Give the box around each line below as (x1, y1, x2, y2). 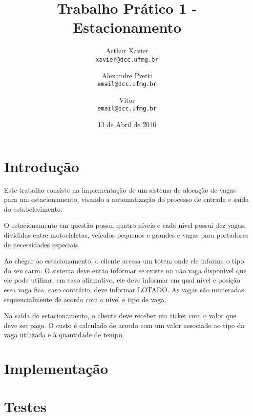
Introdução (4, 156, 79, 176)
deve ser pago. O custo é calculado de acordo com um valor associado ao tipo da (4, 320, 245, 330)
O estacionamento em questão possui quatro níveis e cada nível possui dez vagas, (4, 220, 246, 230)
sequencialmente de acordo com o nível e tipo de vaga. (4, 294, 167, 304)
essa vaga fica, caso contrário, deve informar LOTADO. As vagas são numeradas (4, 284, 244, 294)
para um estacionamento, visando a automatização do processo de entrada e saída (4, 194, 249, 204)
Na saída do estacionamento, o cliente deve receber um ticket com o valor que (4, 310, 236, 321)
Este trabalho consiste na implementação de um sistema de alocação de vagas (4, 184, 236, 195)
